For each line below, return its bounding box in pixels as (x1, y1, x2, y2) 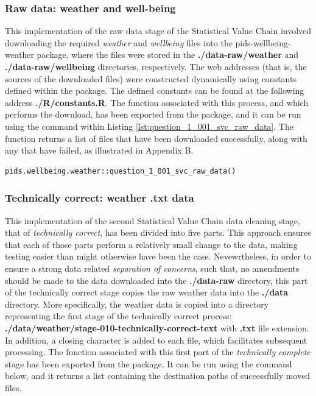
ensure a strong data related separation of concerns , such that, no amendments (5, 261, 300, 274)
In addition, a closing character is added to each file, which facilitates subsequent (5, 333, 307, 346)
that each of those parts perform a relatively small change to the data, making (5, 238, 298, 250)
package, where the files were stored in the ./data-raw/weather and (37, 48, 299, 61)
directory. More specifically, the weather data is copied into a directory (5, 297, 269, 310)
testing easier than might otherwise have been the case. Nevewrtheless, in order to (5, 250, 312, 263)
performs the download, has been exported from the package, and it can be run (5, 108, 301, 121)
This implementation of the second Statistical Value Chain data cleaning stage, (5, 214, 300, 227)
